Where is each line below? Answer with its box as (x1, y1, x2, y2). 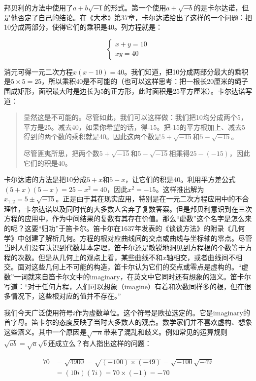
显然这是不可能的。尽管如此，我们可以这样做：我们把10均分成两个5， (23, 112, 248, 122)
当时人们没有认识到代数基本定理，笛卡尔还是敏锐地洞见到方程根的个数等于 (4, 242, 245, 253)
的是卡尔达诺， (193, 2, 242, 12)
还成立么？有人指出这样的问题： (48, 338, 152, 348)
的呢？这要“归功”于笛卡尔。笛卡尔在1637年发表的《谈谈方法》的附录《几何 (4, 223, 245, 233)
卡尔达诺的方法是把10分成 (4, 174, 87, 185)
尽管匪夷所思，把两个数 (23, 148, 99, 158)
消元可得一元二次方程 (4, 66, 73, 76)
